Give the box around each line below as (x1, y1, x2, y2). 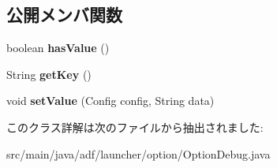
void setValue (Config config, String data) (6, 92, 215, 109)
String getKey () (6, 65, 92, 82)
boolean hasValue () (6, 39, 110, 56)
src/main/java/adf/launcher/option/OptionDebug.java (6, 145, 271, 162)
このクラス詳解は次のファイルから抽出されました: (6, 118, 264, 135)
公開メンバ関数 (6, 2, 122, 27)
